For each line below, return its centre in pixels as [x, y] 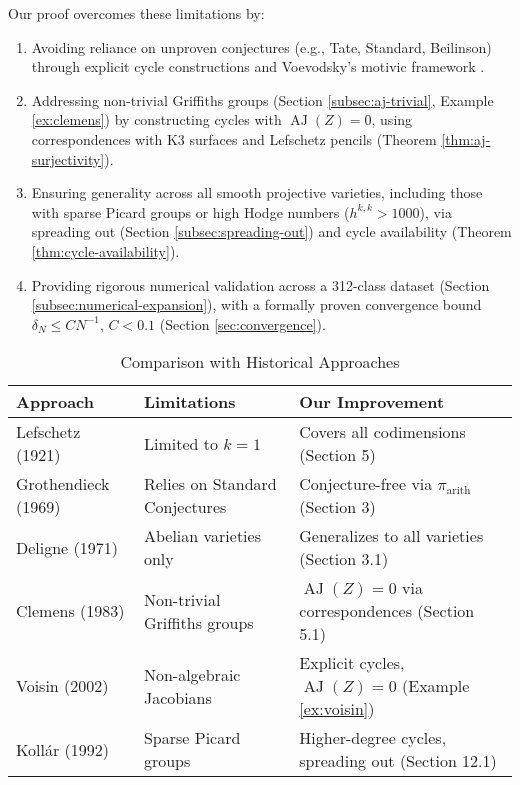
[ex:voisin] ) [337, 709]
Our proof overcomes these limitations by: [136, 13]
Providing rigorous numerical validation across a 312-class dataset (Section [260, 284]
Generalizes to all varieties [391, 536]
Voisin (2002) [62, 686]
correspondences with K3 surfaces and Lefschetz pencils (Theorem [234, 138]
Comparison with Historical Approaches [260, 362]
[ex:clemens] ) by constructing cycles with [156, 119]
